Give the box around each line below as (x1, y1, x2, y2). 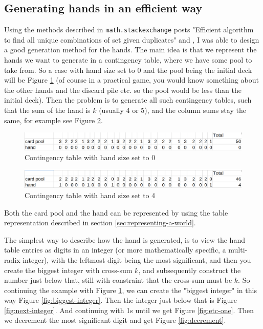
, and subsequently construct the (138, 264, 241, 275)
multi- (228, 244, 248, 255)
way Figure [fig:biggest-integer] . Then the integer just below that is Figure (4, 295, 237, 305)
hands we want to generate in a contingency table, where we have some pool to (4, 54, 252, 65)
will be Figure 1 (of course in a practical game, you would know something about (4, 74, 259, 85)
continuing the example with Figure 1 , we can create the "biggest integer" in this (4, 284, 257, 295)
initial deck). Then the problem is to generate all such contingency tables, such (4, 94, 252, 105)
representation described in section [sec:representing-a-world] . (4, 217, 196, 228)
